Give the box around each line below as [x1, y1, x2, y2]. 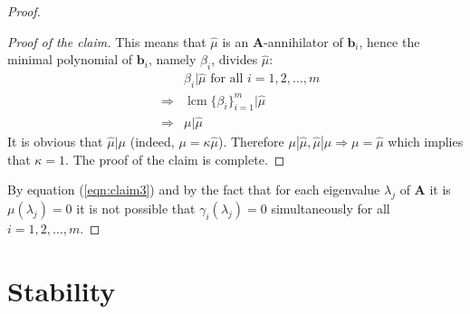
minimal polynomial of [7, 50, 133, 69]
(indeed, [129, 131, 175, 150]
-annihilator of [264, 32, 343, 51]
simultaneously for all [271, 199, 390, 217]
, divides [211, 50, 258, 69]
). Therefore [218, 131, 284, 150]
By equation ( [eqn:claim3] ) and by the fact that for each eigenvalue [7, 180, 380, 199]
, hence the [359, 32, 420, 51]
